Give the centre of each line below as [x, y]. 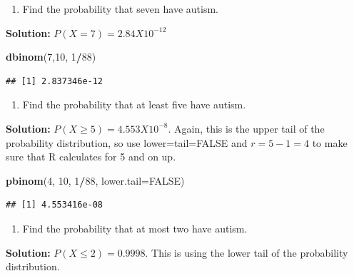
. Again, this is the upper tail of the [246, 128]
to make [330, 142]
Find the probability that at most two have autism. [135, 228]
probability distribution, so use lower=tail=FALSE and [127, 142]
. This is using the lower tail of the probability [247, 252]
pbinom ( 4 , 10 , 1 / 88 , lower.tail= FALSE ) [95, 180]
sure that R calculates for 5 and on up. [91, 157]
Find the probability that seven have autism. [120, 9]
